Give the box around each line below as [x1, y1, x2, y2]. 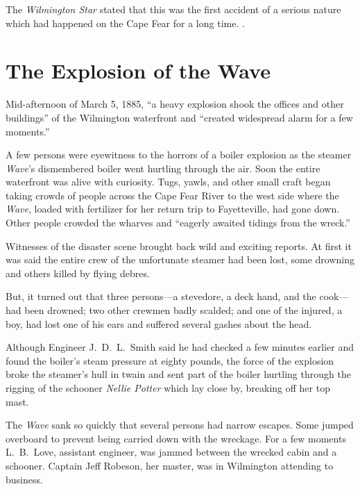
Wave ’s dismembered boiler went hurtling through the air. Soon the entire [6, 160, 320, 175]
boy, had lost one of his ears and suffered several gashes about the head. [6, 316, 312, 331]
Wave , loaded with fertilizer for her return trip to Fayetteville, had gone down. [6, 201, 340, 216]
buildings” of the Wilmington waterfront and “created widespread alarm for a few [6, 110, 353, 124]
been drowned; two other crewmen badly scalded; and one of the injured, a [24, 303, 343, 317]
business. [6, 472, 43, 486]
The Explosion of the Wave [6, 56, 271, 85]
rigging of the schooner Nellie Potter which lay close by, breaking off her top [6, 381, 330, 395]
